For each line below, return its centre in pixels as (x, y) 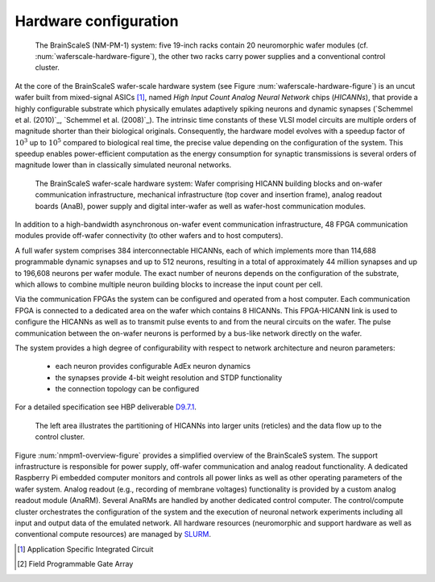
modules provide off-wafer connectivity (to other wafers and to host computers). (149, 236)
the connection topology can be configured (127, 389)
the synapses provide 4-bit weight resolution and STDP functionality (169, 377)
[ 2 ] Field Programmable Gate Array (75, 564)
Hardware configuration (97, 21)
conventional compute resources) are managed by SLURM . (113, 534)
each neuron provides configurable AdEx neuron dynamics (153, 366)
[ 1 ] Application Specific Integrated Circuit (85, 549)
